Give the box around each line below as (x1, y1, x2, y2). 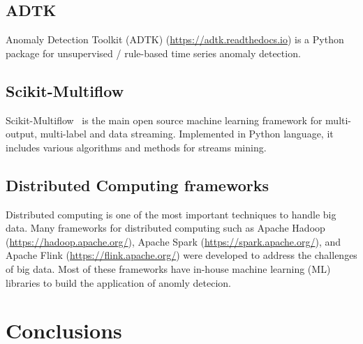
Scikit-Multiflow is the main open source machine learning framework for (6, 112, 323, 127)
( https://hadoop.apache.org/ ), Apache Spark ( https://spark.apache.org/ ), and (6, 234, 341, 248)
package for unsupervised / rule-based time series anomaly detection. (6, 45, 301, 60)
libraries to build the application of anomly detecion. (6, 275, 231, 290)
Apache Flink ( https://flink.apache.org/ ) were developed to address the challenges (6, 248, 357, 262)
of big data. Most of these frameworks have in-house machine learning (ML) (6, 261, 331, 276)
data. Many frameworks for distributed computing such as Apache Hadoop (6, 220, 325, 235)
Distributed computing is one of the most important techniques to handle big (6, 207, 336, 221)
